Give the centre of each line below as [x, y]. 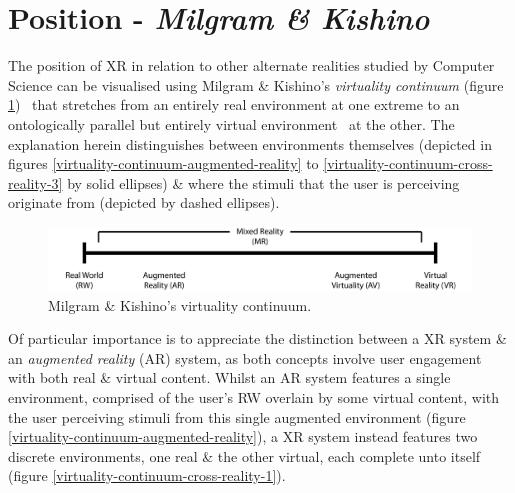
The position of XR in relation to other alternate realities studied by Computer [251, 65]
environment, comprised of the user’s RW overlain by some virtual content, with [254, 397]
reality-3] [35, 182]
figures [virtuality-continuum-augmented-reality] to [163, 163]
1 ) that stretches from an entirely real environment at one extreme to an [234, 104]
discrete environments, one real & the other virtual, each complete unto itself [244, 455]
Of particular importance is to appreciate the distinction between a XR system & [257, 338]
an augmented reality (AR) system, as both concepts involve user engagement [245, 357]
